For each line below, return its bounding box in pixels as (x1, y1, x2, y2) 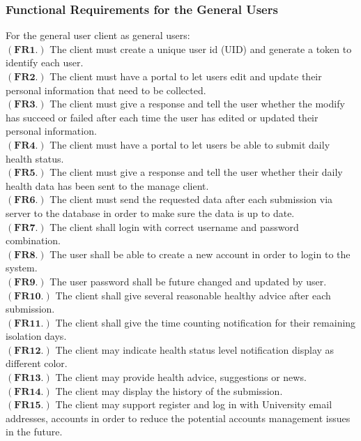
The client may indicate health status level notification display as (55, 342, 335, 357)
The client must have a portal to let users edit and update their (49, 69, 322, 83)
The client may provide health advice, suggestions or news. (55, 370, 307, 384)
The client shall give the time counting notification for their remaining (55, 315, 356, 329)
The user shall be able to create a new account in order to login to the (49, 246, 351, 261)
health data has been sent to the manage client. (6, 178, 209, 193)
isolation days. (6, 329, 67, 343)
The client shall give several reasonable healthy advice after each (55, 287, 331, 302)
